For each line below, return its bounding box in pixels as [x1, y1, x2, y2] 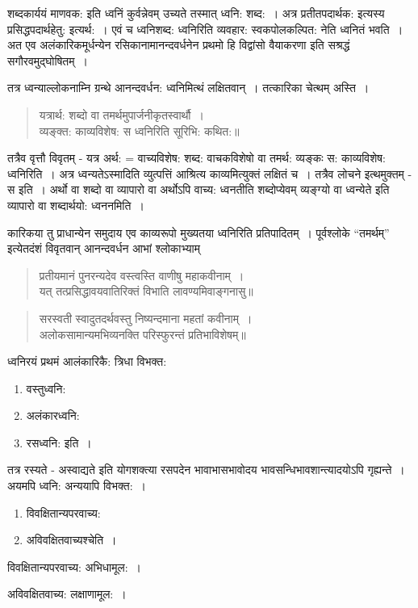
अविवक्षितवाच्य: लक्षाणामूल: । [7, 585, 127, 602]
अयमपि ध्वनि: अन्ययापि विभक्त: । [7, 477, 146, 494]
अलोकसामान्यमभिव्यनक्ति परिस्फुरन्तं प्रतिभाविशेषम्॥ [39, 325, 246, 342]
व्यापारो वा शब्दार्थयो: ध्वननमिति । [7, 196, 144, 213]
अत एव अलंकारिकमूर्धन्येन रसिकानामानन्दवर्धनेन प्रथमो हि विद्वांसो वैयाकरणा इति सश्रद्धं [7, 36, 350, 53]
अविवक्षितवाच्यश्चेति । [26, 531, 117, 548]
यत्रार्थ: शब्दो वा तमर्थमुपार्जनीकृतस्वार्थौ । [39, 106, 204, 123]
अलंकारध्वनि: [26, 407, 80, 424]
